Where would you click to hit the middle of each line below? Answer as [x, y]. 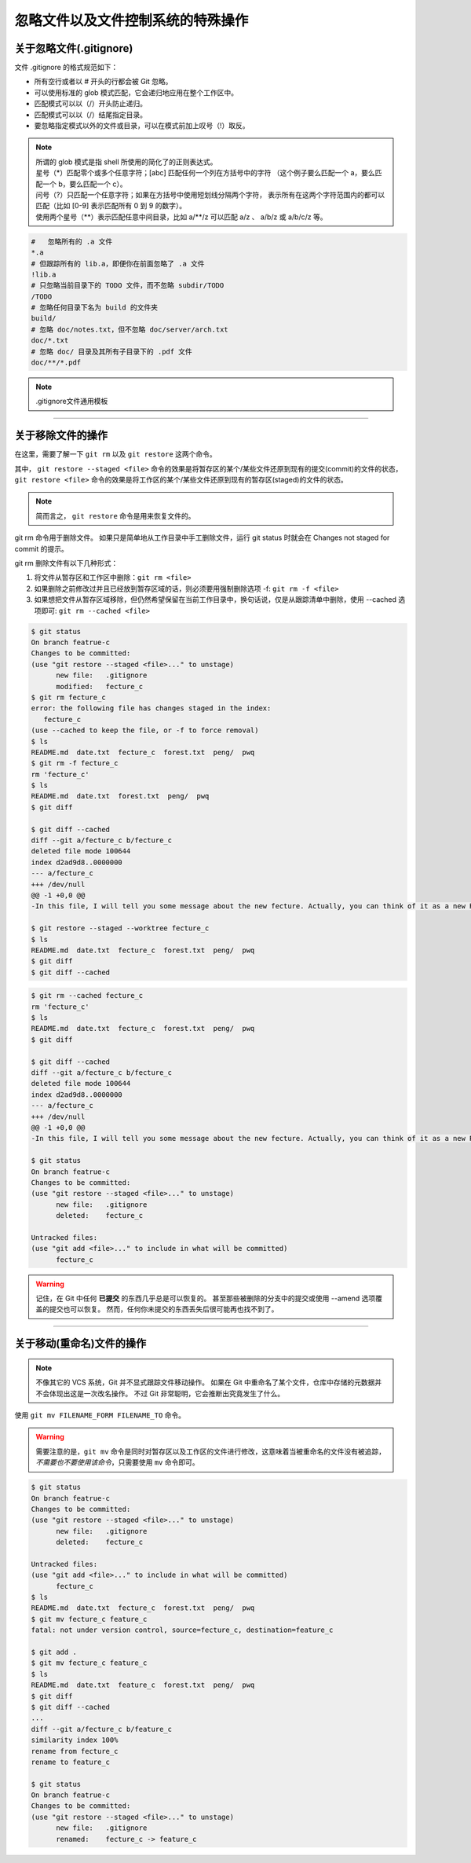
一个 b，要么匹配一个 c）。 [84, 184]
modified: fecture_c [100, 686]
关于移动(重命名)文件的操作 [80, 1344]
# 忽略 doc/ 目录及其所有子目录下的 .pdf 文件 [111, 351]
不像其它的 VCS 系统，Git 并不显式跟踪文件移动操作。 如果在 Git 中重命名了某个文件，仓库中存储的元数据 [205, 1382]
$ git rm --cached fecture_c [87, 996]
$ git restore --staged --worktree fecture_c [120, 928]
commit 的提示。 [41, 548]
